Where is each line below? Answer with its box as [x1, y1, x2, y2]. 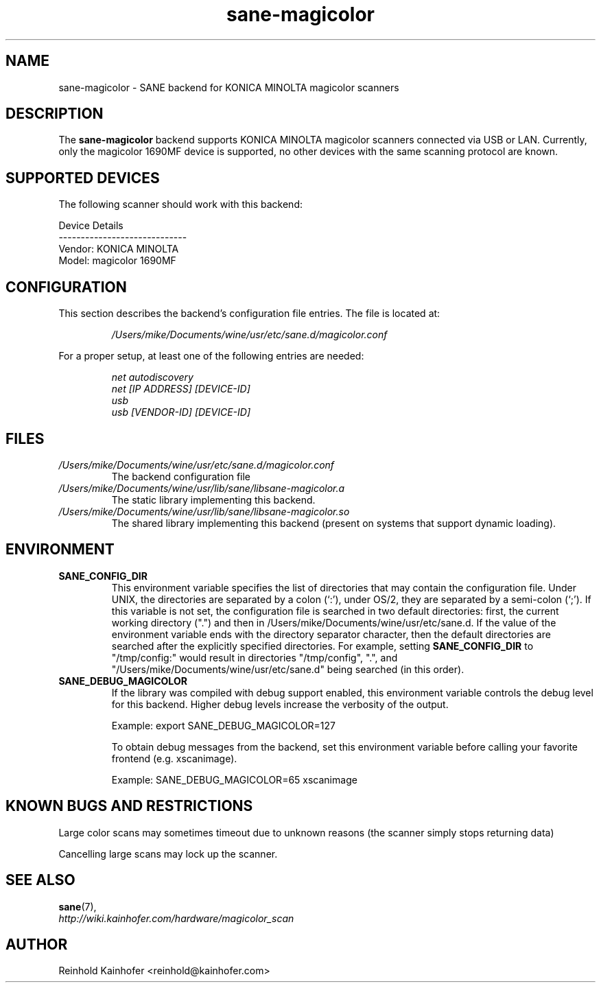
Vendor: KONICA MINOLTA [58, 243, 179, 255]
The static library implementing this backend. [111, 493, 316, 506]
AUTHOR [5, 935, 68, 953]
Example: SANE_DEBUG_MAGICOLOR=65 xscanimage [111, 773, 357, 786]
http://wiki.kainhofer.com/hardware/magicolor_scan [58, 912, 294, 924]
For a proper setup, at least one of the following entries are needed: [58, 350, 364, 362]
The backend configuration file [111, 470, 251, 482]
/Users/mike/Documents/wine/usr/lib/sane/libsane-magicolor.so [58, 505, 350, 517]
